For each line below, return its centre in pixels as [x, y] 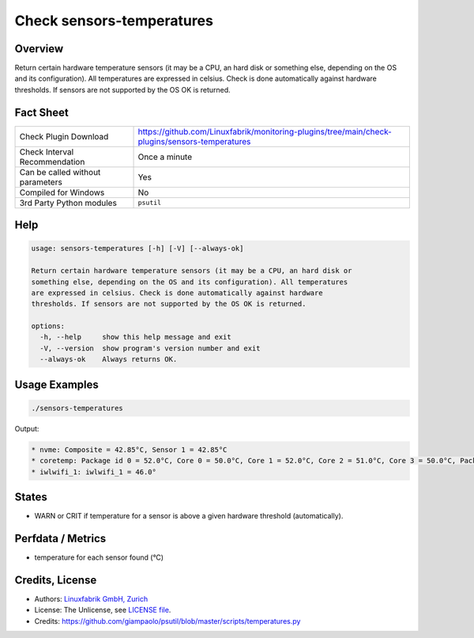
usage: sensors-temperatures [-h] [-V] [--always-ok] [137, 249]
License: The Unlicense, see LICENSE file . [103, 610]
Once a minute [165, 157]
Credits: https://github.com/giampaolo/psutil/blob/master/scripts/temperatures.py [167, 621]
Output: [27, 428]
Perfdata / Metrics [60, 538]
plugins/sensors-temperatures [194, 141]
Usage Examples [56, 384]
